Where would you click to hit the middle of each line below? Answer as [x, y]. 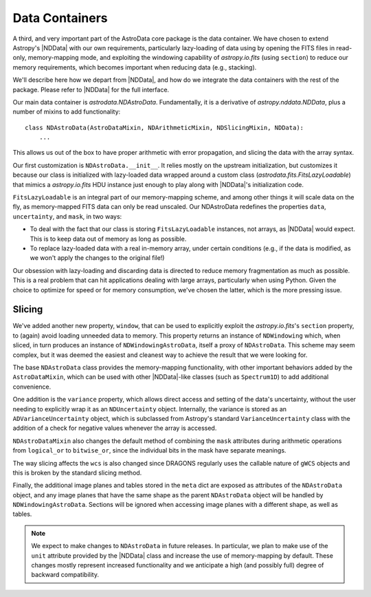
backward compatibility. [65, 575]
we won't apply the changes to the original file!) [97, 258]
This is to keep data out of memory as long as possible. [108, 239]
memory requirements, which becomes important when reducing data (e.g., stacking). [135, 67]
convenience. [32, 387]
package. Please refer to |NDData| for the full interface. [91, 89]
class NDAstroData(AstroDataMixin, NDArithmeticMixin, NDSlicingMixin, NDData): [165, 128]
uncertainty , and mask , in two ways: [67, 216]
